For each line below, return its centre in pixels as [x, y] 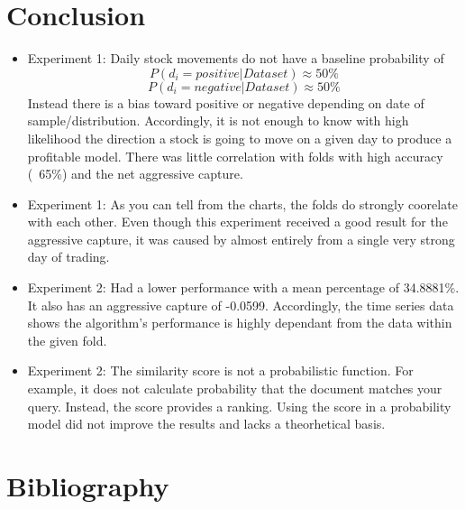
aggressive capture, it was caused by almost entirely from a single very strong [241, 239]
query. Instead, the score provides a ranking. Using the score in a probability [239, 406]
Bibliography [88, 486]
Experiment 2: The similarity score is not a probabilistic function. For [220, 370]
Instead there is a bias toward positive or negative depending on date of [226, 102]
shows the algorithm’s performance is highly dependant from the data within [240, 323]
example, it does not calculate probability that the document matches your [235, 389]
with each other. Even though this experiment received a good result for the [237, 222]
